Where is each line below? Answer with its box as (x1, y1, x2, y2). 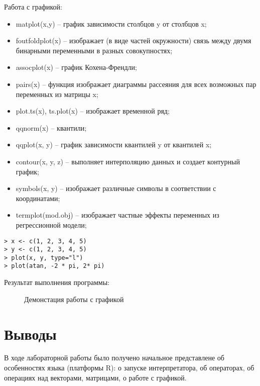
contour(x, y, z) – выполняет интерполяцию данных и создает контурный (16, 156, 240, 166)
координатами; (16, 192, 60, 203)
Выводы (4, 323, 57, 344)
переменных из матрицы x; (16, 88, 98, 99)
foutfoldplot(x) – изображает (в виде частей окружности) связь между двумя (16, 35, 251, 46)
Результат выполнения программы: (4, 277, 109, 287)
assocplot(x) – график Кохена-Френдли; (16, 62, 137, 72)
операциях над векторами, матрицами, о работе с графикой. (4, 372, 187, 382)
